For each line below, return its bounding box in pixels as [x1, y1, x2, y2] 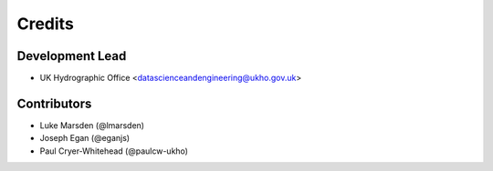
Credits [16, 14, 75, 34]
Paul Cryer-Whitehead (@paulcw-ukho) [39, 146, 189, 156]
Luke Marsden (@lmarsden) [39, 119, 145, 131]
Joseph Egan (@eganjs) [39, 133, 131, 144]
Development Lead [16, 48, 127, 64]
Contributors [16, 96, 92, 111]
